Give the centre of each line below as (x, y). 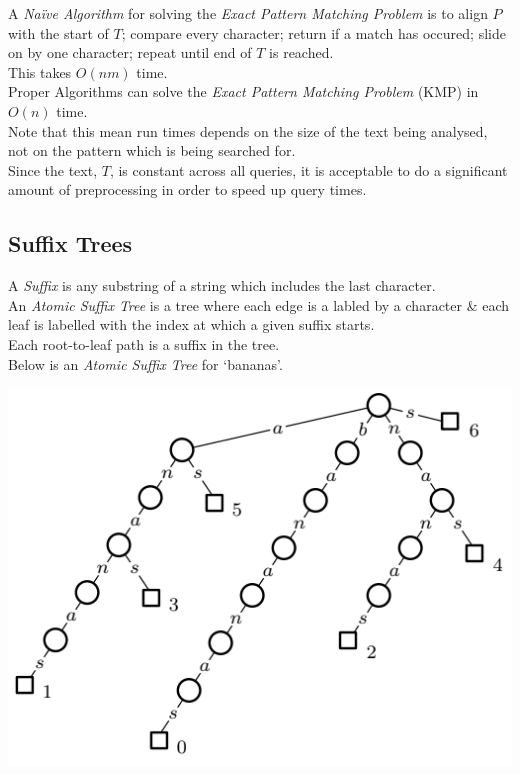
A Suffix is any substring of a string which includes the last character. (222, 285)
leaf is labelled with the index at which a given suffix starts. (191, 324)
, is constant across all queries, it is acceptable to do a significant (308, 169)
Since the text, (53, 169)
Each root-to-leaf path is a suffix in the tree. (144, 343)
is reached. (301, 52)
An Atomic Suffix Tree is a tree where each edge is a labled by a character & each (259, 304)
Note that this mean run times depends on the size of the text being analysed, (248, 130)
